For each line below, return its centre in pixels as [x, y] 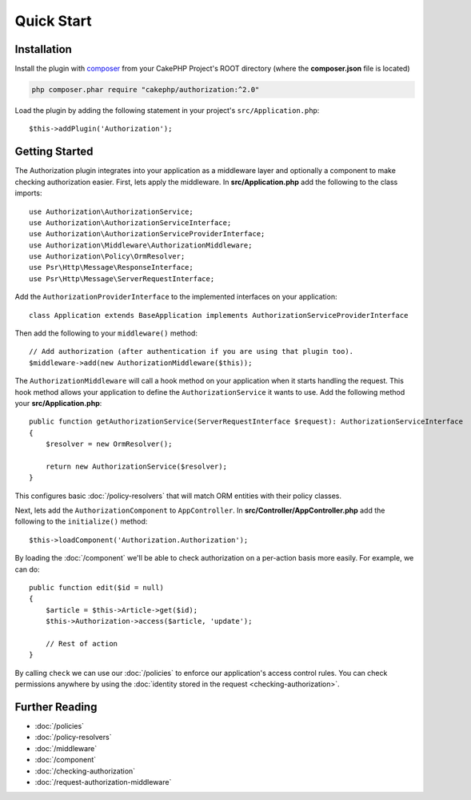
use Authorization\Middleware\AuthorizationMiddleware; [141, 245]
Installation [43, 49]
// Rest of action [82, 643]
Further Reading [56, 707]
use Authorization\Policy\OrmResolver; [107, 257]
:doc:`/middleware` [66, 748]
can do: [27, 569]
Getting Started [54, 152]
